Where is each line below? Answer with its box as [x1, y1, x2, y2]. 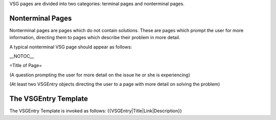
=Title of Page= [9, 63, 42, 69]
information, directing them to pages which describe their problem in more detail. [9, 35, 180, 41]
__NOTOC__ [9, 53, 34, 59]
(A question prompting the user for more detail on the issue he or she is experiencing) [9, 72, 190, 78]
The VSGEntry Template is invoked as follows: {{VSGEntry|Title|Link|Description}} [9, 108, 182, 114]
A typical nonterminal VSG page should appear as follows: [9, 44, 132, 50]
